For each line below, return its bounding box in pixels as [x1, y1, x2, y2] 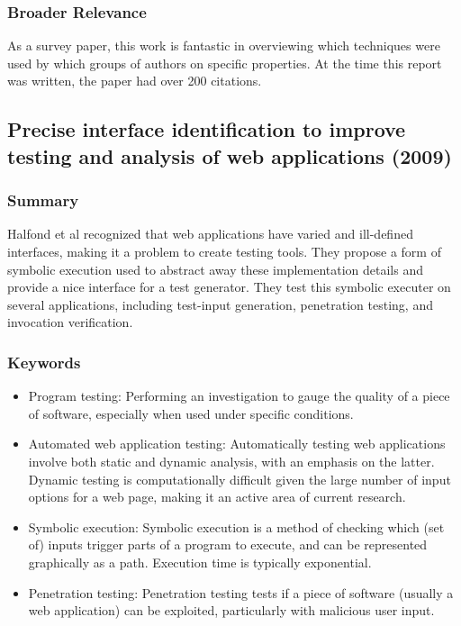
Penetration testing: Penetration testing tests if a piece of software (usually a [28, 583, 454, 602]
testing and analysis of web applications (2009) [7, 141, 452, 169]
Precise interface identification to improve [7, 115, 406, 143]
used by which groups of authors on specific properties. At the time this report [7, 53, 442, 72]
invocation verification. [7, 313, 133, 331]
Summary [7, 189, 79, 212]
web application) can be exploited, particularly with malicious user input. [28, 601, 435, 620]
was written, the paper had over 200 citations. [7, 71, 262, 90]
